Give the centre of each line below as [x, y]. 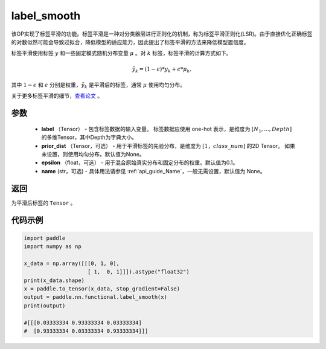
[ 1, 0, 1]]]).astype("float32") [139, 272]
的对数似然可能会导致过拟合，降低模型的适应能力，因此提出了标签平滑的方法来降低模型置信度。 [130, 42]
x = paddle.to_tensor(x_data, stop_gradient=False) [102, 289]
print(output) [45, 306]
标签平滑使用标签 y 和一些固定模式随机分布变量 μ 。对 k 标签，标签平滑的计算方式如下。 [121, 53]
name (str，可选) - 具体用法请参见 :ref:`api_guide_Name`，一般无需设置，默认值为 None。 [153, 171]
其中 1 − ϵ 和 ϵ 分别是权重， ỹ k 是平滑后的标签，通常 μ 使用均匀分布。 [98, 86]
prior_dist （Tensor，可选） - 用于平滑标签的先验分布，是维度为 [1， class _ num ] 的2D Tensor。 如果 [168, 146]
